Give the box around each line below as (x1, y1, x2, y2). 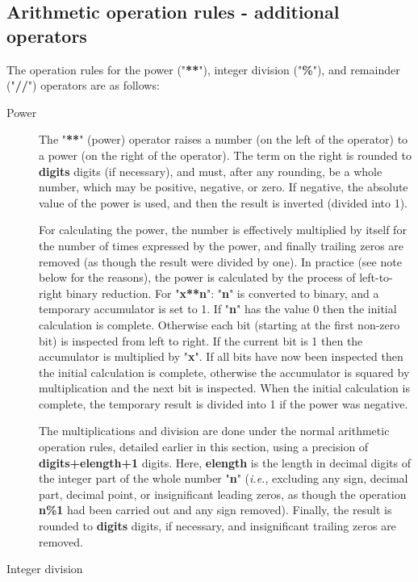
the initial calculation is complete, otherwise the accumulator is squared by (39, 363, 410, 380)
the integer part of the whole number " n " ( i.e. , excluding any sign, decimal (39, 470, 408, 487)
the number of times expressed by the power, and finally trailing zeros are (39, 237, 404, 253)
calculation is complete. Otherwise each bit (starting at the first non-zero (39, 316, 400, 333)
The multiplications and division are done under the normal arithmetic (39, 422, 390, 439)
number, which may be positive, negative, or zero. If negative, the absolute (39, 178, 408, 195)
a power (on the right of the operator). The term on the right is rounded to (39, 146, 412, 163)
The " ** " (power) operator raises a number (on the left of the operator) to (39, 131, 408, 148)
